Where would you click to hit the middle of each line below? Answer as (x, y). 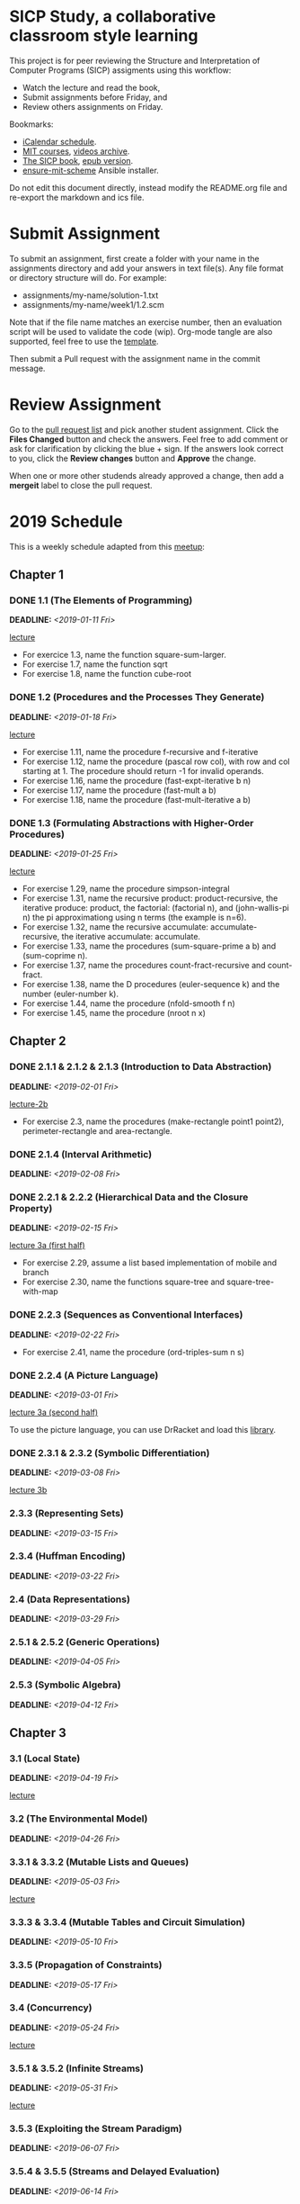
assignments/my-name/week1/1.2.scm (93, 304)
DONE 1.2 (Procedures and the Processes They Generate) (137, 697)
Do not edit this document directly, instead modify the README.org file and (148, 187)
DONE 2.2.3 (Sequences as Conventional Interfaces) (126, 1315)
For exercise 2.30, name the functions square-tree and (124, 1282)
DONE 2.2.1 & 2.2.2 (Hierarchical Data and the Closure (129, 1197)
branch (35, 1273)
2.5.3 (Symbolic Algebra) (65, 1685)
